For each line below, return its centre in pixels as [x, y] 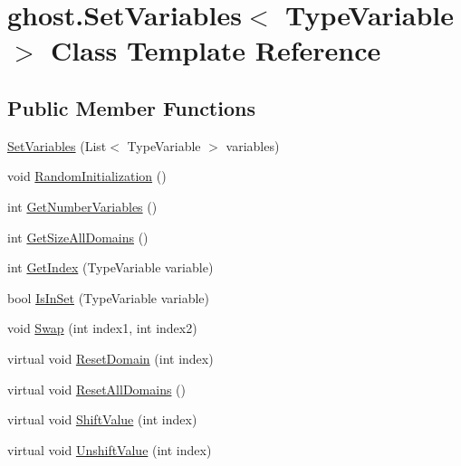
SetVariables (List [57, 145]
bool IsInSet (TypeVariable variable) [109, 297]
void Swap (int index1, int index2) [102, 328]
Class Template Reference [216, 50]
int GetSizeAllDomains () [78, 237]
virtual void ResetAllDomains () [97, 389]
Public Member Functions [131, 107]
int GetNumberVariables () [82, 206]
